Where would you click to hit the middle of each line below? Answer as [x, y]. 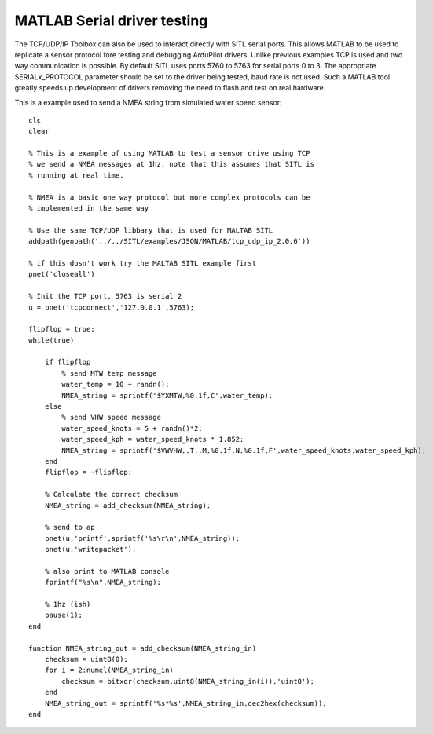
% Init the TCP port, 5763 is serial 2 [105, 296]
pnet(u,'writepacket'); [90, 549]
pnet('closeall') [62, 274]
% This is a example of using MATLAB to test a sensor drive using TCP [169, 154]
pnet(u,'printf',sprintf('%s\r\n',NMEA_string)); [142, 538]
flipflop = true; [62, 329]
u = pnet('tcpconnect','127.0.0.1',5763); [112, 307]
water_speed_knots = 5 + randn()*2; [132, 428]
